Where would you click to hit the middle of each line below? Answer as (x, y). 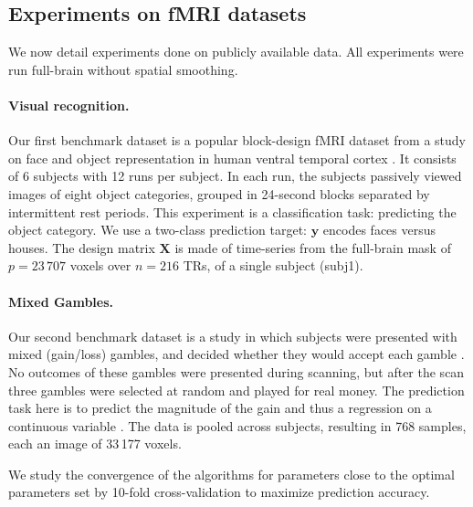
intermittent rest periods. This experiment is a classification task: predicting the (232, 211)
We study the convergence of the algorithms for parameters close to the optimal (231, 474)
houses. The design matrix (82, 247)
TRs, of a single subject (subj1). (273, 265)
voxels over (100, 265)
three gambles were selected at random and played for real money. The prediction (236, 390)
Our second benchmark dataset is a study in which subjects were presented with (233, 336)
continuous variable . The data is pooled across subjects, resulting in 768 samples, (237, 425)
